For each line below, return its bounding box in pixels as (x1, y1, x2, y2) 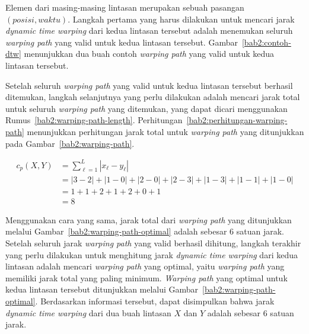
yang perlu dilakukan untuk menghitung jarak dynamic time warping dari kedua (5, 248, 298, 261)
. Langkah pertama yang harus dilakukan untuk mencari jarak (68, 12, 295, 25)
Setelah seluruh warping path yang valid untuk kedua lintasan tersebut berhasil (5, 79, 293, 91)
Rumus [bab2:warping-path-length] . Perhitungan (5, 114, 183, 126)
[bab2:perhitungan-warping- (186, 114, 288, 126)
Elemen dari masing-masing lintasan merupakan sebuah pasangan (5, 1, 244, 13)
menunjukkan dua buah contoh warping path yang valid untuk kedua (24, 47, 275, 60)
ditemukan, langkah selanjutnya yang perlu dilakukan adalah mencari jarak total (5, 91, 300, 103)
